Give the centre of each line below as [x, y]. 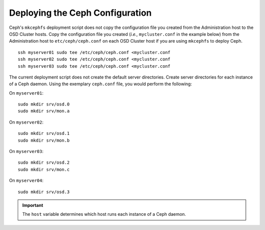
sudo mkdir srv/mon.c [44, 169]
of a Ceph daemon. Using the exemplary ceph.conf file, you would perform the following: [101, 84]
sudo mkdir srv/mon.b [44, 140]
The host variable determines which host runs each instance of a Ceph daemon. [104, 214]
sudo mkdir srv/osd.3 [44, 192]
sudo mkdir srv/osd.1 [44, 133]
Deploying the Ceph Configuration [80, 13]
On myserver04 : [26, 180]
